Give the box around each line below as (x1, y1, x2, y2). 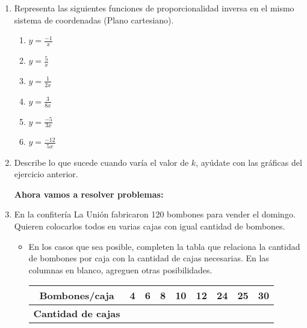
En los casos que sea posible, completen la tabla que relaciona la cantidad (28, 240, 300, 252)
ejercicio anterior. (14, 168, 78, 180)
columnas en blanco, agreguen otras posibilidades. (28, 263, 212, 276)
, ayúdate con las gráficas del (196, 156, 302, 168)
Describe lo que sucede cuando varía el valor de (14, 156, 189, 168)
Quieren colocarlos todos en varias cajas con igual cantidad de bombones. (14, 220, 285, 232)
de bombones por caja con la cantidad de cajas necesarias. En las (28, 252, 269, 264)
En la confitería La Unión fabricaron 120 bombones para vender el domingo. (14, 208, 296, 220)
